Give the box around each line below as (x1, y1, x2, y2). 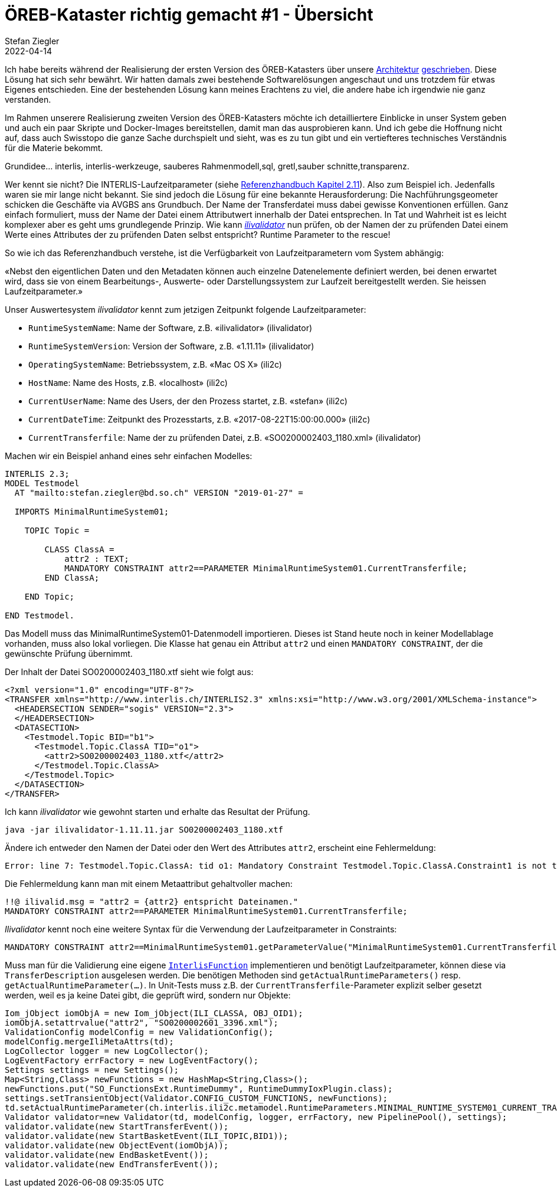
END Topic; (24, 591, 75, 601)
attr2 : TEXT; (64, 554, 129, 564)
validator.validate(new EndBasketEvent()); (5, 1150, 209, 1160)
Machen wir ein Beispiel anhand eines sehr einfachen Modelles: (5, 450, 253, 461)
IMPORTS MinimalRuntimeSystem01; (14, 506, 169, 516)
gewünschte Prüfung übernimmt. (5, 648, 133, 659)
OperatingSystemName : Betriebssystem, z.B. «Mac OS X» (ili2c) (28, 359, 282, 369)
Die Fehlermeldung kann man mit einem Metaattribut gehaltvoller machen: (5, 878, 293, 889)
